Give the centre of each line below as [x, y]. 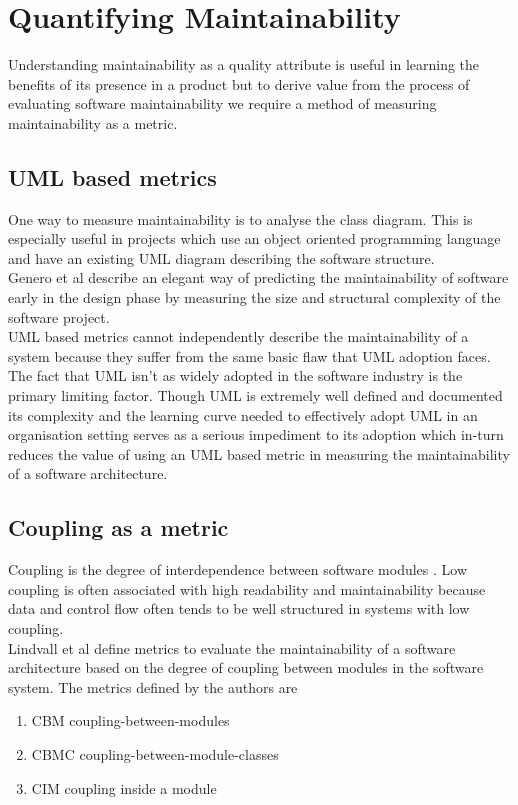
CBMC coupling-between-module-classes [155, 753]
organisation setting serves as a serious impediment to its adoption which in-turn [256, 434]
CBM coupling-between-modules [130, 720]
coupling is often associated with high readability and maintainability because [247, 588]
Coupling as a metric [118, 527]
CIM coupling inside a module [124, 787]
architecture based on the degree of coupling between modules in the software [246, 667]
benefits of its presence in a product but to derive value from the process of [239, 83]
